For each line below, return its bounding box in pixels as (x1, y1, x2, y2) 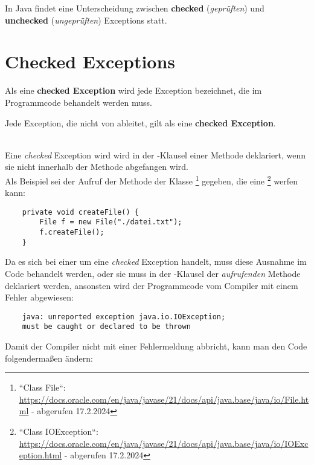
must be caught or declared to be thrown (22, 322, 191, 331)
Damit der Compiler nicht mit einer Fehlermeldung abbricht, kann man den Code (5, 340, 307, 353)
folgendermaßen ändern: (5, 351, 93, 364)
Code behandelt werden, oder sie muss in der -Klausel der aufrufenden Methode (5, 267, 301, 279)
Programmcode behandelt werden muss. (5, 96, 152, 108)
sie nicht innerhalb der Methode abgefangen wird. (5, 160, 188, 173)
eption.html (19, 449, 62, 461)
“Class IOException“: (19, 425, 98, 437)
